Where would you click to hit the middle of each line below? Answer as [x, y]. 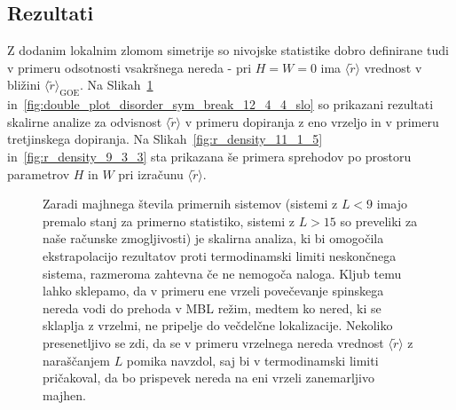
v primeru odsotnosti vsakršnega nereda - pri [130, 67]
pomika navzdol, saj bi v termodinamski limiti [252, 360]
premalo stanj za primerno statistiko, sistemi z [169, 221]
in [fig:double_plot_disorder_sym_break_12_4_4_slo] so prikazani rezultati [220, 104]
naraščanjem [76, 360]
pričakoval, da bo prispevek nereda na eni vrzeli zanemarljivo [209, 378]
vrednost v [393, 67]
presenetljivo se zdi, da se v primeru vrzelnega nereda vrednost [213, 342]
